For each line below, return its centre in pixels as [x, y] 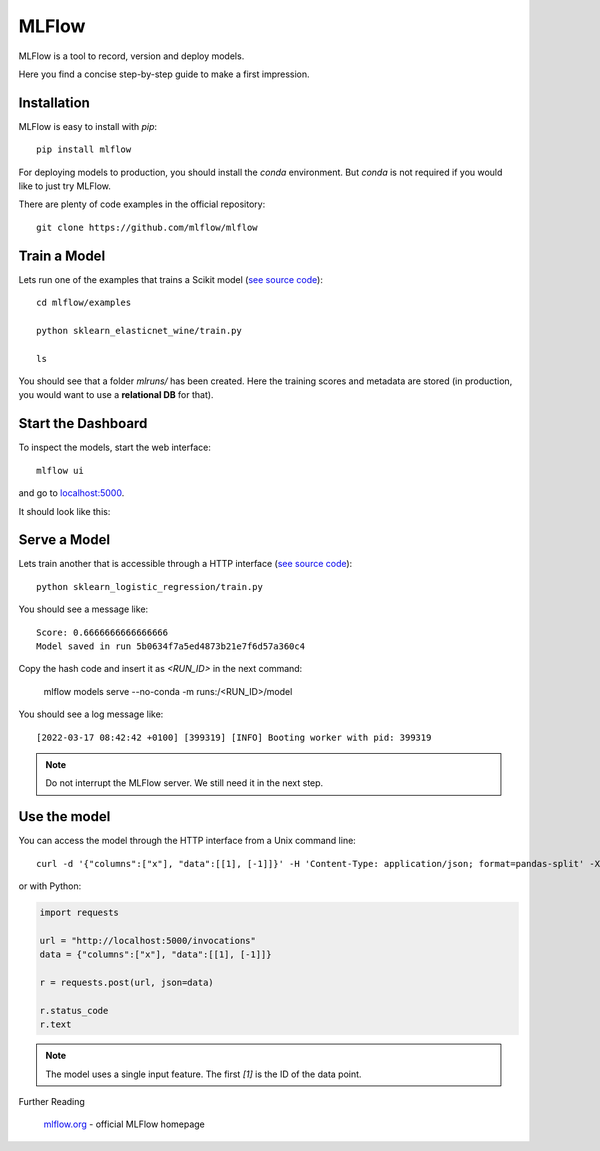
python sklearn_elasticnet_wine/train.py [139, 330]
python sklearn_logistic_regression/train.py [150, 586]
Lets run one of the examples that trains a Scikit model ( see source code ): [171, 279]
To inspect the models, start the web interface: [115, 447]
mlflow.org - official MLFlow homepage [124, 1124]
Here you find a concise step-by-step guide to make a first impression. [164, 74]
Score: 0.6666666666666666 [102, 632]
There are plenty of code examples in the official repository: [142, 204]
